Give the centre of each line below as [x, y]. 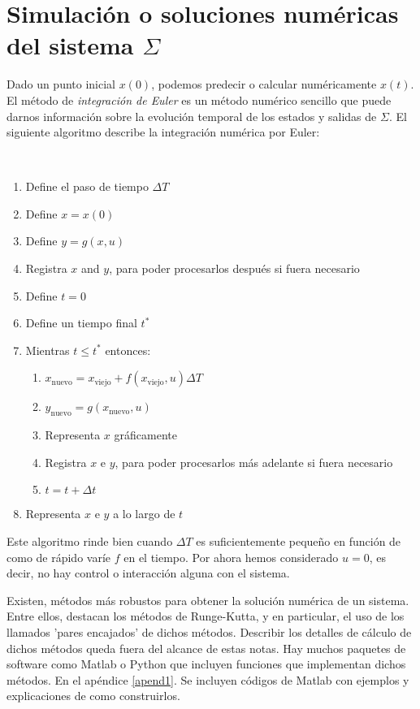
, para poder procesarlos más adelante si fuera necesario [254, 462]
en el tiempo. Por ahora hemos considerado [231, 557]
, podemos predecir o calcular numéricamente [264, 84]
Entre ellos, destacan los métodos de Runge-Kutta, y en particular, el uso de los [206, 616]
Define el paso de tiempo [87, 186]
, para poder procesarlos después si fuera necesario [234, 268]
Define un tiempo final [81, 323]
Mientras [48, 350]
